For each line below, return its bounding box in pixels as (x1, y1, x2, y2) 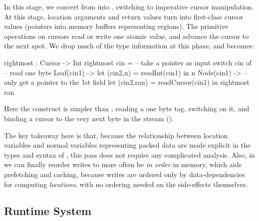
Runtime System (4, 203, 92, 219)
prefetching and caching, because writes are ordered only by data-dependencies (4, 169, 245, 179)
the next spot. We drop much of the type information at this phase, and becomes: (4, 40, 255, 51)
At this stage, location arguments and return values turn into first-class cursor (4, 11, 244, 21)
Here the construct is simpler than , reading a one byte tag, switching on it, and (4, 103, 250, 114)
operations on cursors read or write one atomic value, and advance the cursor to (4, 30, 249, 41)
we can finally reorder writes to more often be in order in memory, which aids (4, 159, 242, 170)
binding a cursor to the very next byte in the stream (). (4, 113, 174, 123)
